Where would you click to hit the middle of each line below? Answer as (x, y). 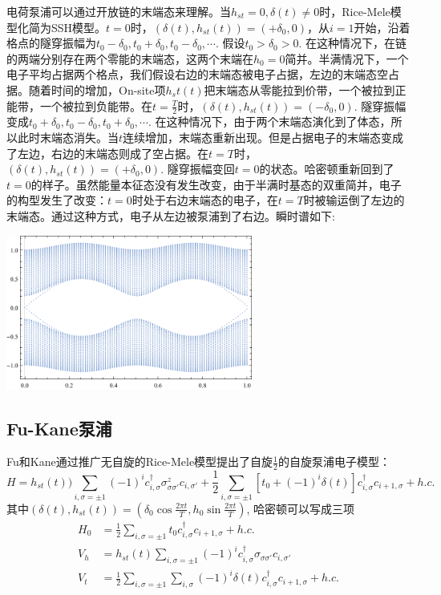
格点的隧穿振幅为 (51, 43)
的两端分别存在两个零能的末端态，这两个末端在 (130, 58)
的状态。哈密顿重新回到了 (327, 169)
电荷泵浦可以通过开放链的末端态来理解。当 (119, 11)
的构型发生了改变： (57, 200)
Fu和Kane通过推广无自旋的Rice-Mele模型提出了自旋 (140, 461)
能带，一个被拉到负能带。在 (79, 105)
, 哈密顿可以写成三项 (301, 508)
